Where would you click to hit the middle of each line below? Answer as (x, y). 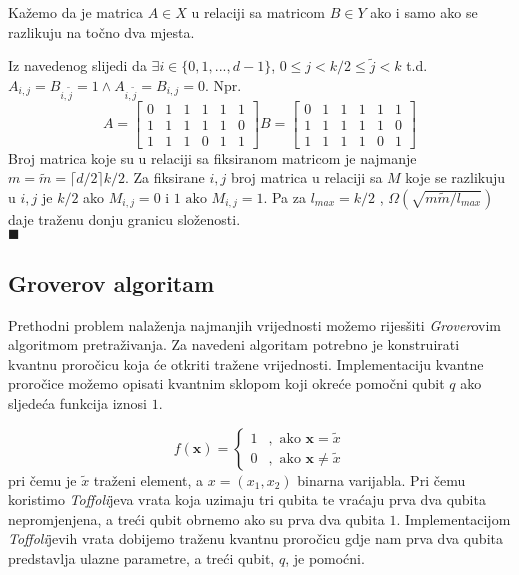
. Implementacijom (453, 518)
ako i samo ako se (424, 12)
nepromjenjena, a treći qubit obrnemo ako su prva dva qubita (196, 518)
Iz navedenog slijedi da (77, 65)
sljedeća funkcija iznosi (77, 402)
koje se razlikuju (455, 177)
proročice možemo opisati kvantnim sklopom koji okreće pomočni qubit (226, 383)
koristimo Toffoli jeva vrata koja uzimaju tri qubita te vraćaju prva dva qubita (247, 499)
